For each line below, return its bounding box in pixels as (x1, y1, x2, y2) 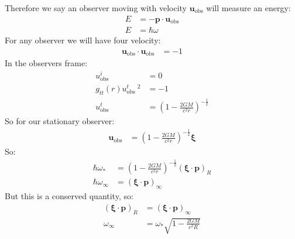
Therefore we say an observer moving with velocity (5, 2, 187, 13)
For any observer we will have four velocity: (5, 34, 161, 46)
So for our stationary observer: (5, 115, 115, 127)
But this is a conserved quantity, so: (5, 190, 133, 202)
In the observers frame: (5, 57, 88, 69)
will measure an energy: (206, 2, 291, 13)
